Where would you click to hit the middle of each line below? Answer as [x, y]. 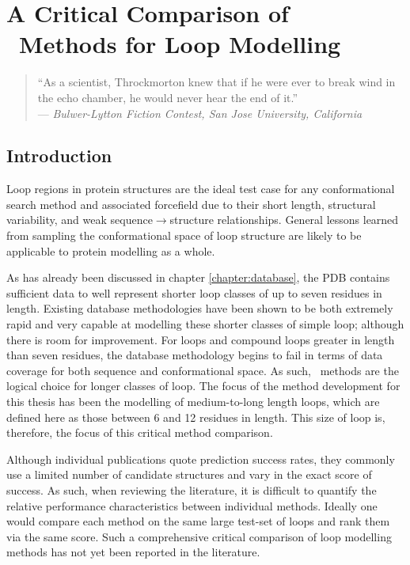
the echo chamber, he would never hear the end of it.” [168, 97]
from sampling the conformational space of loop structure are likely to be [184, 235]
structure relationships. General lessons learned [284, 220]
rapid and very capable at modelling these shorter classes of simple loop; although [205, 324]
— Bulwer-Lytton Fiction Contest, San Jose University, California [200, 113]
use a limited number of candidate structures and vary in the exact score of [189, 474]
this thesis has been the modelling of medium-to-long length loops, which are [193, 402]
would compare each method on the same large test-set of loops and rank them [198, 521]
